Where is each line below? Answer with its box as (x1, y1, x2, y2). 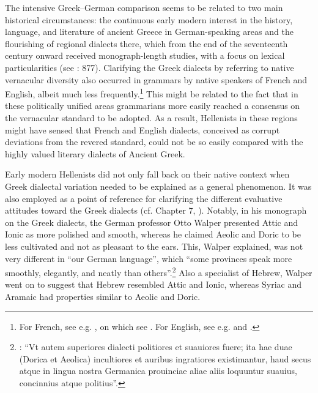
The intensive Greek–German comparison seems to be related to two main (5, 1, 283, 13)
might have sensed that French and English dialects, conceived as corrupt (5, 123, 280, 136)
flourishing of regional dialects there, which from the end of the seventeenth (5, 37, 288, 50)
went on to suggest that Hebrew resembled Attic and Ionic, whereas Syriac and (5, 278, 301, 291)
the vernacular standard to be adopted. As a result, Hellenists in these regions (5, 111, 298, 124)
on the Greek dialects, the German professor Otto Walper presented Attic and (5, 215, 298, 228)
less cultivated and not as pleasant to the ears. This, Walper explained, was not (5, 239, 303, 252)
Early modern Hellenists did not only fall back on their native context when (5, 168, 290, 181)
